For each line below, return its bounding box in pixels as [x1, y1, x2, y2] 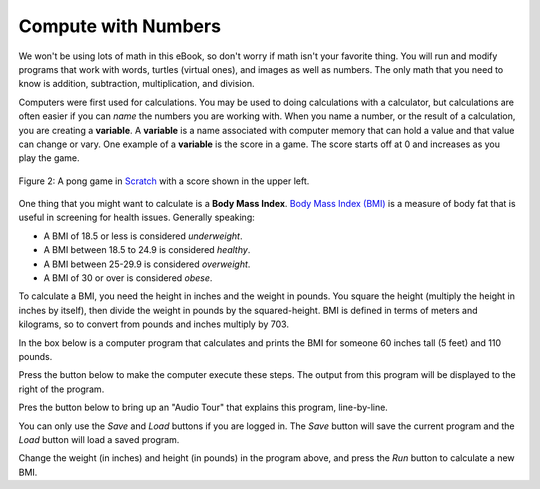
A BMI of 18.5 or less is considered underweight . [43, 230, 243, 242]
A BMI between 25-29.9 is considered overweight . [43, 258, 251, 270]
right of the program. [18, 383, 105, 395]
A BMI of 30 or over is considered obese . [43, 272, 213, 284]
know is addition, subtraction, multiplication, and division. [18, 78, 255, 90]
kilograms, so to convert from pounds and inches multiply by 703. [18, 318, 290, 330]
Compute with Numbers [18, 15, 222, 37]
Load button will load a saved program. [18, 433, 180, 445]
